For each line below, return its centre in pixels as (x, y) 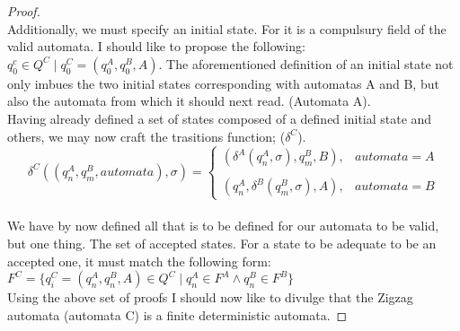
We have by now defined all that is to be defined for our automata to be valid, (223, 226)
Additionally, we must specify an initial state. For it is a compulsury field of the (227, 28)
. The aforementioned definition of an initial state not (306, 63)
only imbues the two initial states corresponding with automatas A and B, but (223, 83)
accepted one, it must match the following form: (139, 261)
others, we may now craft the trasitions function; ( (146, 136)
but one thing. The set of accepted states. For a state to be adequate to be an (222, 243)
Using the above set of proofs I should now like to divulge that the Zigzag (210, 297)
